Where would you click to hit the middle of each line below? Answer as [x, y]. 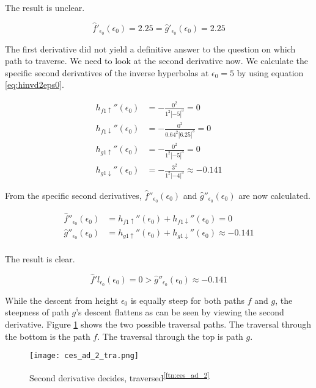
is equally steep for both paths [188, 300]
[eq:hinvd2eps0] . [35, 84]
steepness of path [37, 312]
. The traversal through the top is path [170, 336]
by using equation [270, 72]
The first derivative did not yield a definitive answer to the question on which [150, 48]
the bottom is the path [48, 336]
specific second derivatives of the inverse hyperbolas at [107, 72]
